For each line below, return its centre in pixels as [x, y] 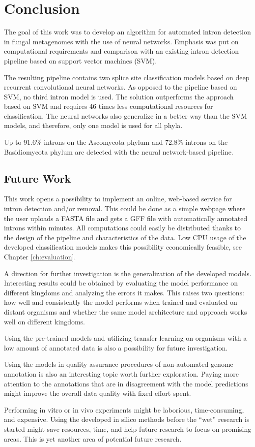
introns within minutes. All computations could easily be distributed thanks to [123, 228]
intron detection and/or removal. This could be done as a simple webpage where [125, 208]
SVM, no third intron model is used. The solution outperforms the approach [119, 96]
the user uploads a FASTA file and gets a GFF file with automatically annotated [126, 218]
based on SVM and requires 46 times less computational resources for [109, 106]
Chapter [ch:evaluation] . [40, 257]
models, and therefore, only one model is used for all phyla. [93, 125]
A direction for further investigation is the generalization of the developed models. [128, 273]
